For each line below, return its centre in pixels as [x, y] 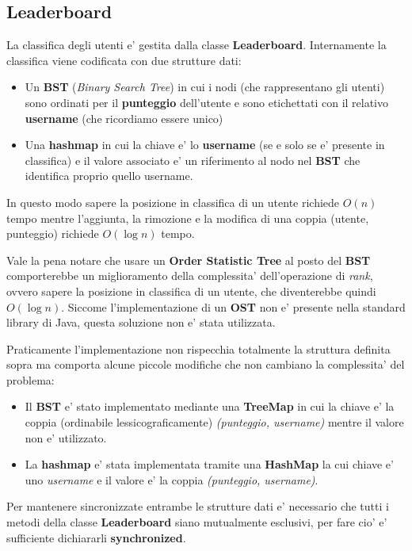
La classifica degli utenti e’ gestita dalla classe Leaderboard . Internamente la [196, 45]
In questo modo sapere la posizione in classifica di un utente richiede [173, 202]
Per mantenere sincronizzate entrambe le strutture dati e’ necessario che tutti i [198, 506]
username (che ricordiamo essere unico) [124, 118]
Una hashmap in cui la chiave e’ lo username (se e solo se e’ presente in [205, 145]
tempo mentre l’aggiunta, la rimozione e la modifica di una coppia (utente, [188, 218]
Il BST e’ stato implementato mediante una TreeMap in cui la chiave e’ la [210, 406]
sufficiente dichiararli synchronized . [96, 537]
